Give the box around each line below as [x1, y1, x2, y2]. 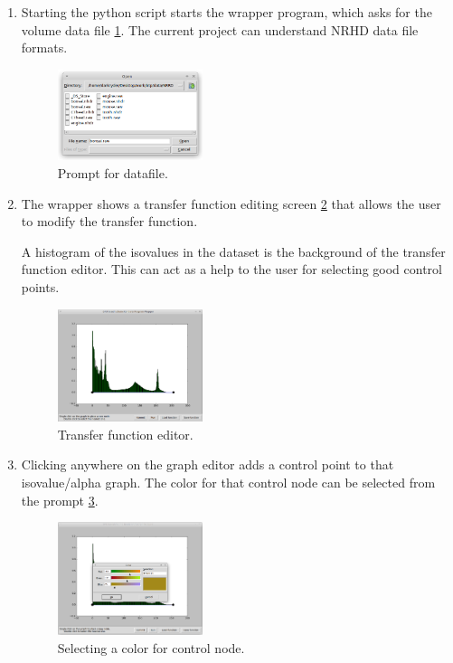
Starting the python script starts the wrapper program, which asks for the [21, 3, 432, 21]
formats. [21, 38, 68, 57]
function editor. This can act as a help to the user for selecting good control [21, 260, 442, 279]
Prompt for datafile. [57, 163, 168, 182]
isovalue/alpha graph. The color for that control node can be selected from [21, 473, 436, 492]
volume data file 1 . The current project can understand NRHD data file [21, 20, 419, 39]
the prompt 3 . [21, 490, 99, 509]
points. [21, 277, 60, 296]
